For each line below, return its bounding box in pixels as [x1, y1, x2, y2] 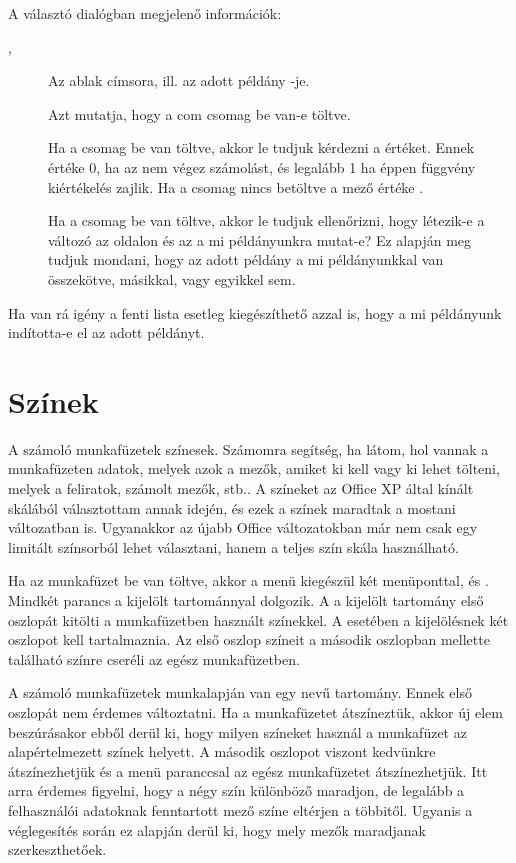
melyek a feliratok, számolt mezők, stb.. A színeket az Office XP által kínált [8, 478, 474, 499]
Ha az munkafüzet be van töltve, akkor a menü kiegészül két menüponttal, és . [8, 570, 489, 591]
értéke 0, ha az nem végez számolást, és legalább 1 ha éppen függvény [48, 156, 476, 177]
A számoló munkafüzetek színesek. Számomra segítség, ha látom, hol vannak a [8, 438, 489, 459]
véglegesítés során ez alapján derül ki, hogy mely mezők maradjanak [8, 819, 426, 840]
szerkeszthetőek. [8, 839, 107, 860]
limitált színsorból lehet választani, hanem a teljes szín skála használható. [8, 536, 459, 557]
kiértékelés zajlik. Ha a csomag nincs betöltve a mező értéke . [48, 176, 424, 197]
